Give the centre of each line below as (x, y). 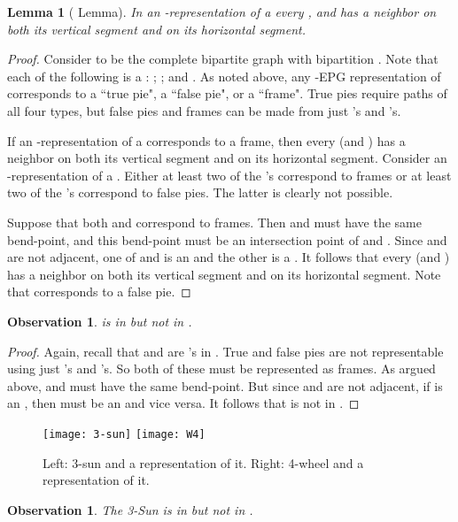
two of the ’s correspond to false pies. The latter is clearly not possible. (200, 192)
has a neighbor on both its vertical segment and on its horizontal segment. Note (224, 274)
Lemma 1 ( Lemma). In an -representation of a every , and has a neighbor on (222, 12)
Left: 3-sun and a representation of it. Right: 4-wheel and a (203, 462)
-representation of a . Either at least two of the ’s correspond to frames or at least (229, 175)
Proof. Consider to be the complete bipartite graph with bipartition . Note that (223, 59)
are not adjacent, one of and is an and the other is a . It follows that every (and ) (229, 257)
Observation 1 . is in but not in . (100, 321)
